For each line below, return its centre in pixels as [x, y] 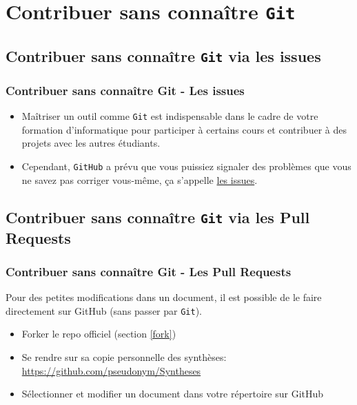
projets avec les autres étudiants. [91, 143]
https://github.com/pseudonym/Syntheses [111, 370]
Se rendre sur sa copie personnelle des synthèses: [124, 356]
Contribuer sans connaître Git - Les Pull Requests [149, 271]
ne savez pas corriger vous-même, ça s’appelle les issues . [140, 179]
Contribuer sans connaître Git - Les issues [125, 90]
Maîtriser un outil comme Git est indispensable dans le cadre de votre [170, 116]
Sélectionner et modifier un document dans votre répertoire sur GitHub [173, 394]
